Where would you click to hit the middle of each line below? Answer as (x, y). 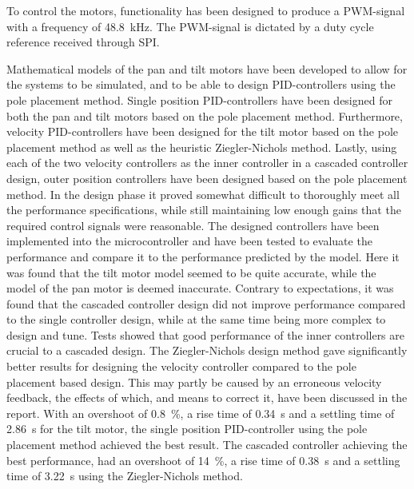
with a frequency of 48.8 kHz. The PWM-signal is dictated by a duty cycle (190, 26)
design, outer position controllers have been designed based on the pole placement (207, 178)
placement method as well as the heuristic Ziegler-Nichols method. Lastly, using (202, 147)
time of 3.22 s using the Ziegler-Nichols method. (125, 476)
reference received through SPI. (83, 42)
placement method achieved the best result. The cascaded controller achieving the (207, 445)
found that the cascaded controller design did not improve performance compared (206, 303)
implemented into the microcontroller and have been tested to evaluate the (189, 241)
